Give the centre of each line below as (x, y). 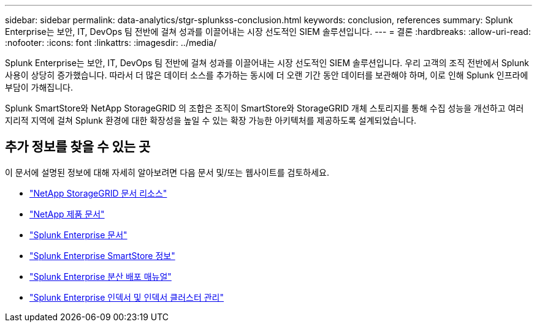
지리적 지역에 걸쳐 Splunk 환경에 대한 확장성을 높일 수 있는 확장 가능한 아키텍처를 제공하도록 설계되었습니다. (211, 120)
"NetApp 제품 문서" (67, 214)
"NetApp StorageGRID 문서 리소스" (98, 193)
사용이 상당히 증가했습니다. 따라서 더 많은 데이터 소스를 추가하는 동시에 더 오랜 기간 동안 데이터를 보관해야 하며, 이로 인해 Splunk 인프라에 (267, 75)
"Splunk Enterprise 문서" (78, 235)
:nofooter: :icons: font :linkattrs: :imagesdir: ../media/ (111, 43)
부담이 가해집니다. (39, 87)
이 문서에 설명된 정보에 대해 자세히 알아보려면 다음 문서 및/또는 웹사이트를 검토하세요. (167, 172)
